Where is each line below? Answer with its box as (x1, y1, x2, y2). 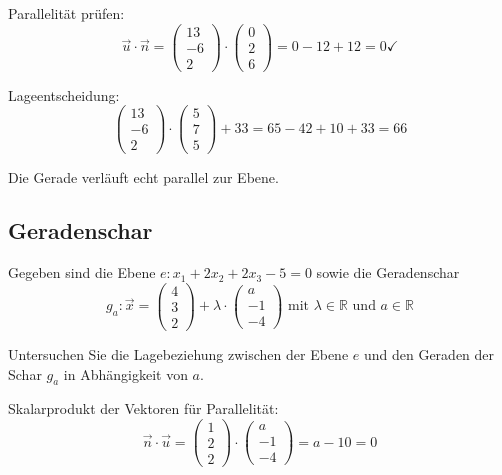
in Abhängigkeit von (63, 363, 188, 384)
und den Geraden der (363, 344, 495, 365)
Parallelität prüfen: (8, 3, 125, 23)
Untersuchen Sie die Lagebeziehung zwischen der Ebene (8, 344, 349, 365)
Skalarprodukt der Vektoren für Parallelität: (8, 398, 279, 419)
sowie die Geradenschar (316, 262, 460, 283)
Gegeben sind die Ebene (8, 262, 156, 283)
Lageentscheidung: (8, 84, 120, 105)
